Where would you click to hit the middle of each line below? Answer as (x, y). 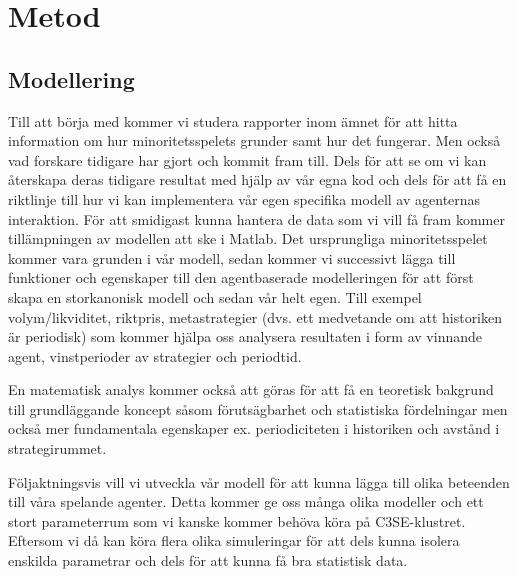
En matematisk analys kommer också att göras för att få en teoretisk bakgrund (251, 389)
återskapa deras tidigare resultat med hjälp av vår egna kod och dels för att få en (257, 179)
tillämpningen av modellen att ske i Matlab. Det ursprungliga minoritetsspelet (248, 238)
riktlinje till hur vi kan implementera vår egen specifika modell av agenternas (244, 198)
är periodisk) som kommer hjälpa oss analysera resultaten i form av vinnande (245, 336)
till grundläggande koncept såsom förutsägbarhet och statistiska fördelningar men (258, 408)
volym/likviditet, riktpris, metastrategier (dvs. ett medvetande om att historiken (255, 316)
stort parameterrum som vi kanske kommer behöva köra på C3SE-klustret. (237, 520)
